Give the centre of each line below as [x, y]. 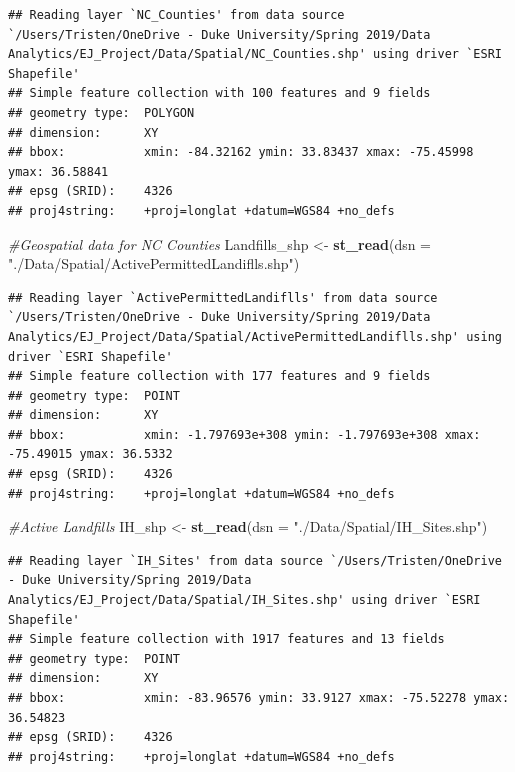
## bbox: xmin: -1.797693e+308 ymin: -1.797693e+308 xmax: [244, 434]
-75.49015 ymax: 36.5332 [90, 454]
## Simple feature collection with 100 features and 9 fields [219, 93]
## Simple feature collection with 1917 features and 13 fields [226, 639]
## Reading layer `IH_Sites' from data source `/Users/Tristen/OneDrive [255, 560]
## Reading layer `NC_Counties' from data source [176, 15]
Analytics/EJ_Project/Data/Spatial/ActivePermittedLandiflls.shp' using [255, 336]
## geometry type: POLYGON [101, 112]
